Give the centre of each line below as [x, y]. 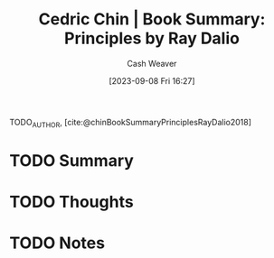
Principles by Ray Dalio [152, 38]
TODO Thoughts [71, 202]
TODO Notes [57, 243]
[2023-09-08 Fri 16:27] [152, 80]
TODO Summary [71, 160]
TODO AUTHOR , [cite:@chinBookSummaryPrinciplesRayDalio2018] [130, 123]
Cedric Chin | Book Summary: [152, 19]
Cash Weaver [152, 63]
